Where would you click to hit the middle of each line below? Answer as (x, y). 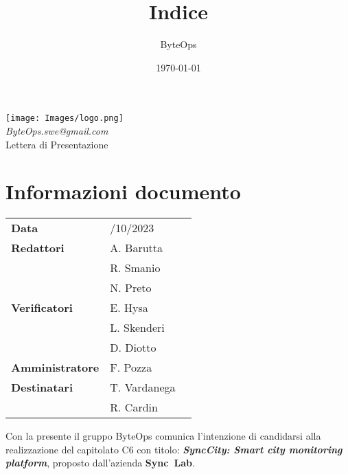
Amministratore (55, 368)
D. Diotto (133, 348)
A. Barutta (137, 248)
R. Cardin (134, 407)
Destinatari (42, 387)
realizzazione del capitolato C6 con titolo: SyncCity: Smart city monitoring (174, 449)
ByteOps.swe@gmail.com (57, 130)
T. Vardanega (143, 387)
